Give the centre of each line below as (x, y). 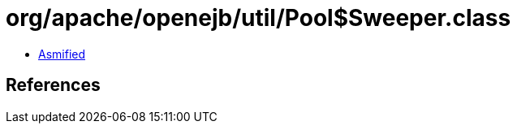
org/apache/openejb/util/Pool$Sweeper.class (258, 18)
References (53, 85)
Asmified (62, 54)
